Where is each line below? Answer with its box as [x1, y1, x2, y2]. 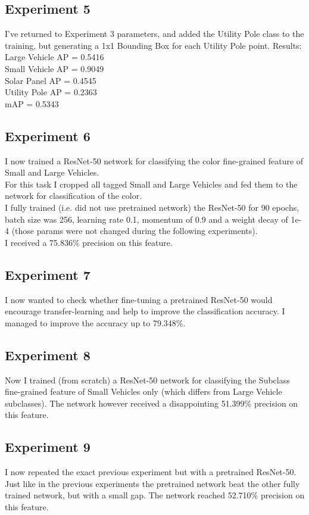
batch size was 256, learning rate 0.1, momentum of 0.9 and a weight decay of [5, 213, 288, 225]
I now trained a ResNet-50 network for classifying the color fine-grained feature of [5, 154, 304, 167]
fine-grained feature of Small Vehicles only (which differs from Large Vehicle [5, 385, 282, 398]
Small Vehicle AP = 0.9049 [5, 62, 104, 74]
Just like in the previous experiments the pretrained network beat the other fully [5, 477, 300, 489]
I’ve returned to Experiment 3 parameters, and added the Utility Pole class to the [5, 27, 304, 40]
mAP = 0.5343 [5, 97, 59, 110]
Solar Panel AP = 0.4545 [5, 74, 96, 86]
